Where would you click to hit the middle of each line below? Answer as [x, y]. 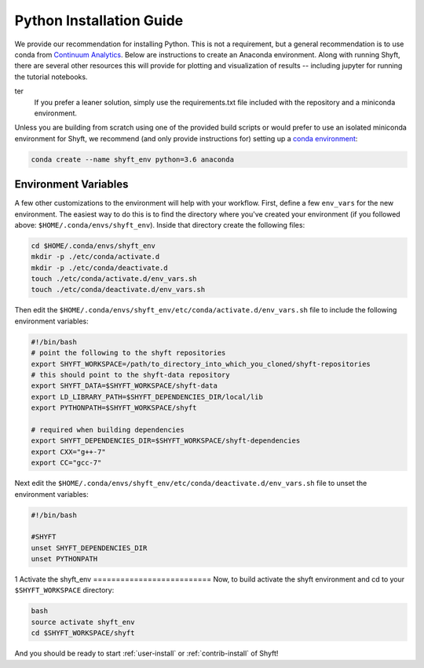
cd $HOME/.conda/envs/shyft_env [93, 246]
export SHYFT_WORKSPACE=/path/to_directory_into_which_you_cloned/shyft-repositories [201, 364]
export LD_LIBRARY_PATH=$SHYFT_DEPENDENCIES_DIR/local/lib [147, 397]
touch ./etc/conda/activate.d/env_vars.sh [114, 279]
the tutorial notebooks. [51, 77]
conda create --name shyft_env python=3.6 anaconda [133, 159]
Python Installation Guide [99, 20]
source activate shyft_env [83, 622]
